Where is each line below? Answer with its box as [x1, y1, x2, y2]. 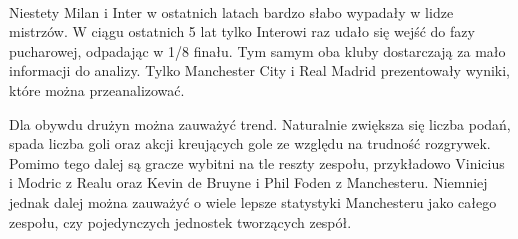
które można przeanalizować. [9, 79, 185, 100]
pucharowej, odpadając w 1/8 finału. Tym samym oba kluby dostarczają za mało [9, 40, 506, 61]
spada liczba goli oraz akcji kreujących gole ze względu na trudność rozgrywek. [9, 133, 491, 154]
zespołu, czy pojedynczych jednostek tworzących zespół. [9, 211, 352, 232]
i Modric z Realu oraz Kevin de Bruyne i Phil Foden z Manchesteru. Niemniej [9, 172, 488, 193]
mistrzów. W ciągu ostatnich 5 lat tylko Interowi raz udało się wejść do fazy [9, 21, 475, 42]
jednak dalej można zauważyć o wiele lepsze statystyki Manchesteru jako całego [9, 191, 497, 212]
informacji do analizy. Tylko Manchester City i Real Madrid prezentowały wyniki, [9, 60, 510, 81]
